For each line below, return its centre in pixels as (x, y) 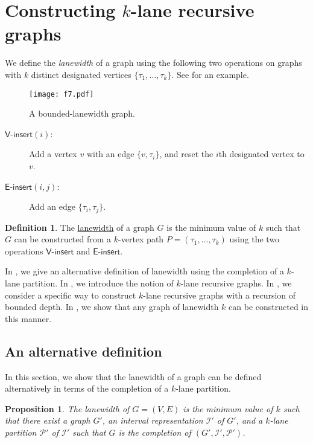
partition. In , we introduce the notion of (98, 283)
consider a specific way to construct (71, 295)
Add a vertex (53, 154)
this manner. (28, 318)
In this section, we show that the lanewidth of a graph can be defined (133, 376)
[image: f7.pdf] (62, 94)
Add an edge (52, 206)
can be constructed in (269, 307)
